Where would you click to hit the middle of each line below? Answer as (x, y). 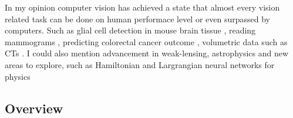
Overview (34, 108)
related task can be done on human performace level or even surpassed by (137, 18)
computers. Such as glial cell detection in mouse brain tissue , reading (130, 30)
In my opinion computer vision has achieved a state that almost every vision (142, 7)
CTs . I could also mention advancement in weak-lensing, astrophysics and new (147, 53)
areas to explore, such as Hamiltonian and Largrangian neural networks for (140, 64)
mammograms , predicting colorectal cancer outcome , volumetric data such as (146, 41)
